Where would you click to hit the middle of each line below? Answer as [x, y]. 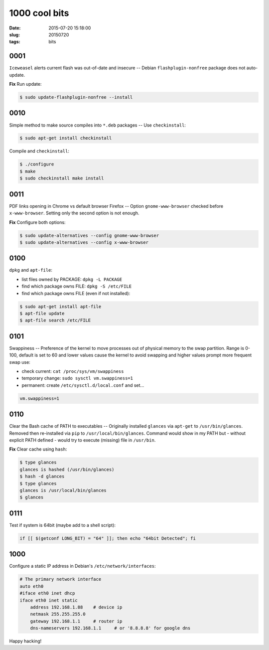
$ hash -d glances [42, 477]
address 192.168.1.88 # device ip [76, 607]
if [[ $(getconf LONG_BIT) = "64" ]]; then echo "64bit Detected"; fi [108, 538]
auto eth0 [32, 586]
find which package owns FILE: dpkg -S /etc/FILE [77, 286]
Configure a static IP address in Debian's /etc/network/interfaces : [83, 566]
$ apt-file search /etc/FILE [55, 321]
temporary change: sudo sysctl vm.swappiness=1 [77, 378]
